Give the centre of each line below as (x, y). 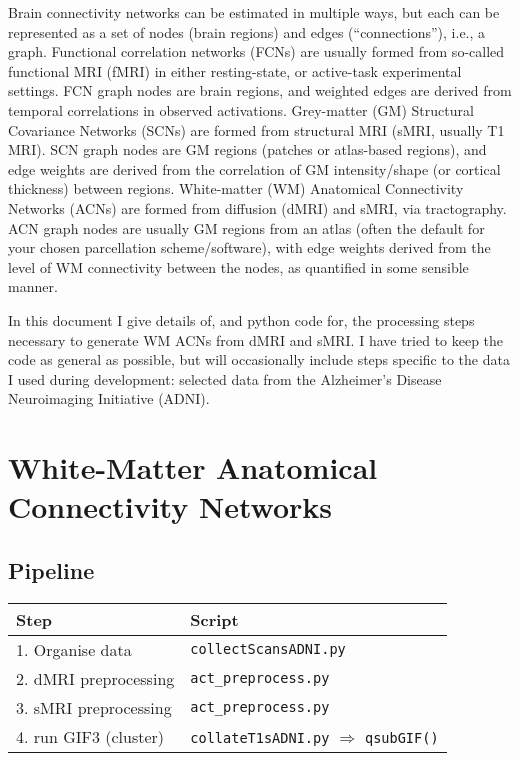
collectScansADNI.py (268, 649)
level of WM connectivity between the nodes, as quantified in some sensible (238, 266)
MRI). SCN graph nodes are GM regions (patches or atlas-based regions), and (247, 149)
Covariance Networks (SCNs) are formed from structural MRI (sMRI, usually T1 (256, 129)
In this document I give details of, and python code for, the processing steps (241, 319)
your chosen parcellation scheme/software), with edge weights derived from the (249, 247)
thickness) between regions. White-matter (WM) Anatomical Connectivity (236, 188)
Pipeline (51, 569)
